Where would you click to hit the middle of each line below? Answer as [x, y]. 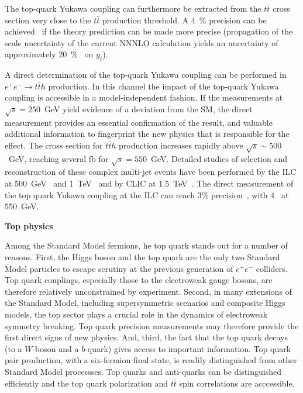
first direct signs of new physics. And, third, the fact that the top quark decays [147, 337]
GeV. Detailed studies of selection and [219, 158]
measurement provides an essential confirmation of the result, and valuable [139, 122]
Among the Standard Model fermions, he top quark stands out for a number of [146, 245]
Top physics [29, 225]
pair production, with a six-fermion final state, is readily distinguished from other [151, 360]
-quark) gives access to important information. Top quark [188, 348]
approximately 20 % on [49, 54]
